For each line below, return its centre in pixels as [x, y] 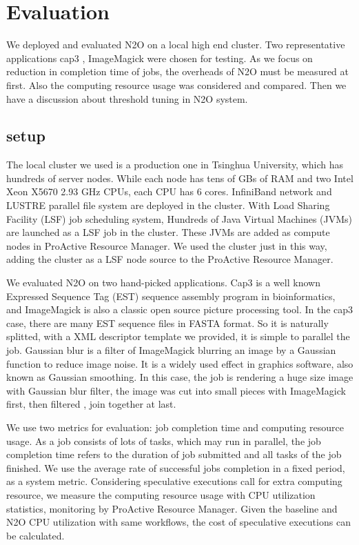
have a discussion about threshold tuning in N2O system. [127, 98]
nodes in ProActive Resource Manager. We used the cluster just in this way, [167, 245]
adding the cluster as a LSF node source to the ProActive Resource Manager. [170, 259]
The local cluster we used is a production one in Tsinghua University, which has [175, 165]
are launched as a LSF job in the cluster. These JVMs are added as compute [168, 232]
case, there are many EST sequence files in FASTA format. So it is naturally [167, 323]
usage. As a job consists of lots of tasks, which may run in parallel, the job [164, 440]
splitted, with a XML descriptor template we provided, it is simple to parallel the [178, 336]
